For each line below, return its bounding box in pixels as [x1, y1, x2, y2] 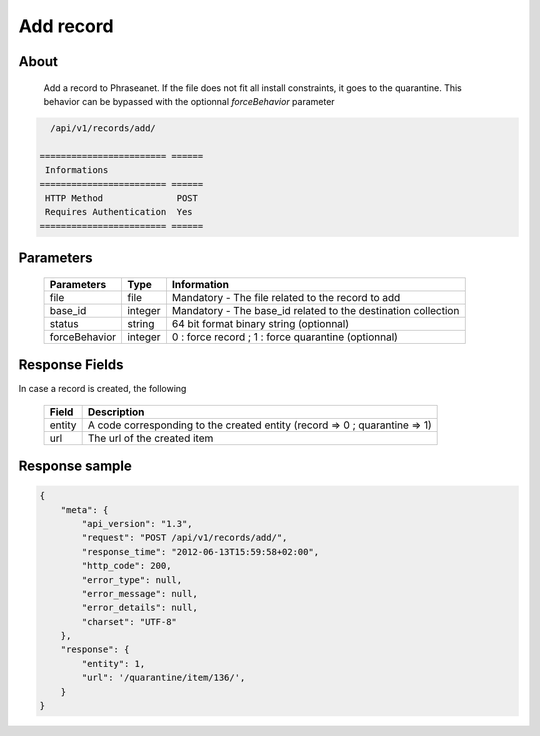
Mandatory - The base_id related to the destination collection [171, 303, 460, 317]
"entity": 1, [81, 658, 146, 669]
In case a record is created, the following [18, 383, 187, 395]
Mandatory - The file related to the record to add [171, 290, 401, 304]
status [49, 316, 79, 330]
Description [87, 405, 145, 419]
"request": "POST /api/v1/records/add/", [81, 532, 288, 544]
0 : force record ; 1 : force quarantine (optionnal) [171, 330, 399, 344]
